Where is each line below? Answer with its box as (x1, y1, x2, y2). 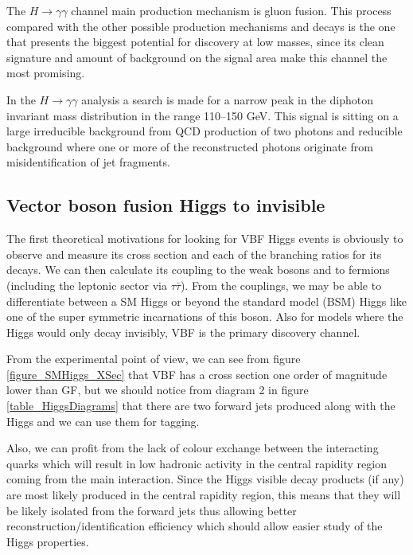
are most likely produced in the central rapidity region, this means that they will (6, 487, 401, 503)
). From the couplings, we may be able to (180, 276, 382, 293)
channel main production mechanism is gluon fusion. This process (71, 2, 392, 18)
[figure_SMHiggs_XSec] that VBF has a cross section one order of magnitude (6, 365, 388, 382)
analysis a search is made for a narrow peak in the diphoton (81, 91, 373, 107)
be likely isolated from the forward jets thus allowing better (6, 502, 297, 518)
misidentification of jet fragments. (6, 154, 170, 170)
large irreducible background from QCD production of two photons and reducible (6, 123, 403, 139)
